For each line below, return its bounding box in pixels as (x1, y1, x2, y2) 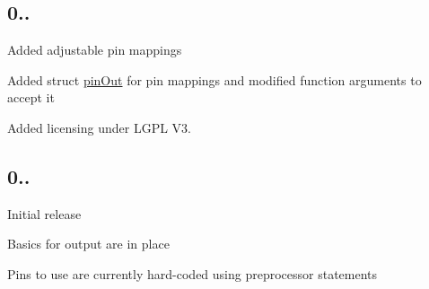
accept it (7, 88, 55, 107)
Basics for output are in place (7, 234, 170, 253)
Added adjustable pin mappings (7, 40, 182, 59)
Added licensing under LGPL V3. (7, 118, 191, 136)
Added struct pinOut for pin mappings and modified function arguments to (7, 70, 422, 89)
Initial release (7, 204, 82, 223)
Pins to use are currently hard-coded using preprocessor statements (7, 264, 378, 283)
